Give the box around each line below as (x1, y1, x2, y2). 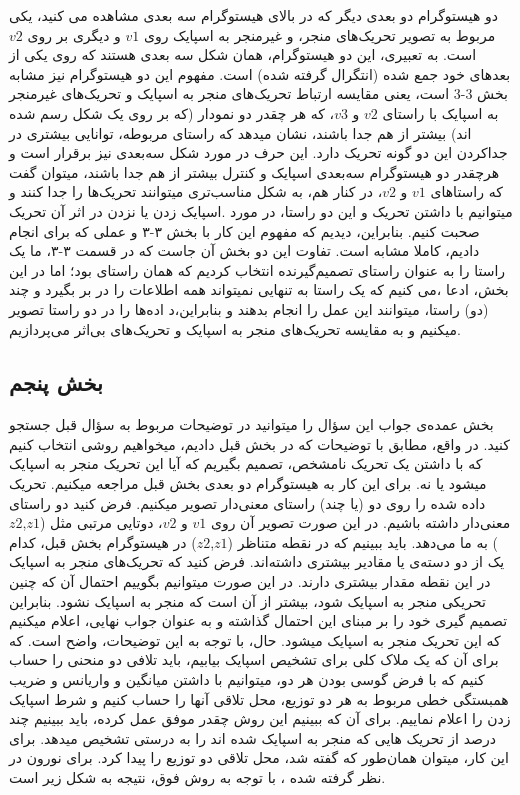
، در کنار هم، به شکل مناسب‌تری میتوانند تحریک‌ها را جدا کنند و (9, 181, 383, 202)
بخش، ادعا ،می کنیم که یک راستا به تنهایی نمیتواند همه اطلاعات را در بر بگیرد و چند (9, 279, 509, 300)
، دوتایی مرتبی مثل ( (39, 512, 163, 533)
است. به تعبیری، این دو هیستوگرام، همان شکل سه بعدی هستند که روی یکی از (9, 44, 477, 65)
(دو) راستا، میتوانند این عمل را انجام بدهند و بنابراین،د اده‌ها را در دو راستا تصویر (9, 298, 489, 319)
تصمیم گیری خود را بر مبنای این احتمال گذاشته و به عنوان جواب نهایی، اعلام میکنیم (9, 610, 508, 631)
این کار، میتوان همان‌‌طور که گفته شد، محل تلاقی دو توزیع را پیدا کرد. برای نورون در (9, 747, 509, 768)
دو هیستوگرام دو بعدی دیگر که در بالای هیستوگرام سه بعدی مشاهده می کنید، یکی (9, 5, 499, 25)
